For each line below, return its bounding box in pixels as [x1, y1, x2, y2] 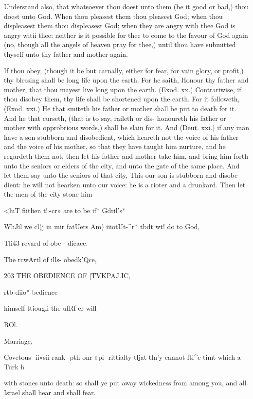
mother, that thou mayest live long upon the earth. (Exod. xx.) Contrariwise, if [4, 84, 241, 94]
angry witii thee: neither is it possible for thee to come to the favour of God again [4, 30, 248, 40]
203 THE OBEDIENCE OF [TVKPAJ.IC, [4, 270, 130, 281]
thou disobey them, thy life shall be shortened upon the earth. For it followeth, [4, 94, 240, 104]
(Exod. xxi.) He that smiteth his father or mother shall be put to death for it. [4, 103, 236, 113]
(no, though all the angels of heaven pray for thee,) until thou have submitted [4, 39, 236, 50]
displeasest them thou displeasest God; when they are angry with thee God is [4, 20, 235, 31]
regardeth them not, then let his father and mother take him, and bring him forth [4, 150, 249, 161]
